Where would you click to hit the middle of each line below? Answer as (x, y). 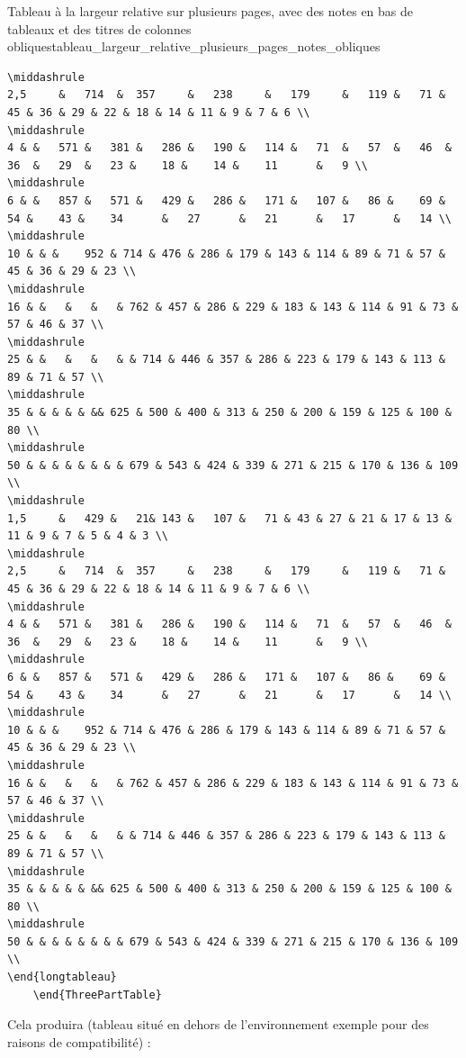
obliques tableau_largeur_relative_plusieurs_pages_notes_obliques (194, 46)
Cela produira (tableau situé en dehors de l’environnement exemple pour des (218, 1024)
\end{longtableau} (62, 977)
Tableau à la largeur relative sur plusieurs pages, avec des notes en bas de (211, 11)
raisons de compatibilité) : (79, 1041)
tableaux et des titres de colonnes (99, 28)
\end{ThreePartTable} (97, 995)
